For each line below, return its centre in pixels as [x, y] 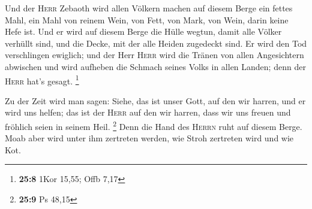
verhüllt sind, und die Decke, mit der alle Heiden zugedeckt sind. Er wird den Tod [156, 43]
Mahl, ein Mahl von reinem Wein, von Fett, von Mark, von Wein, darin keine [147, 19]
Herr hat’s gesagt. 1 [42, 80]
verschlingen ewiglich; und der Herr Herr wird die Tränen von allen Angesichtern [154, 55]
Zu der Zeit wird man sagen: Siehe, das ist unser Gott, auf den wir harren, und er [155, 100]
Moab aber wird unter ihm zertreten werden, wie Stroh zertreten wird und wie [149, 138]
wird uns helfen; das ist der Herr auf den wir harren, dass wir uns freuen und [148, 112]
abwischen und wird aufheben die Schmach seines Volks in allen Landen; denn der [155, 66]
